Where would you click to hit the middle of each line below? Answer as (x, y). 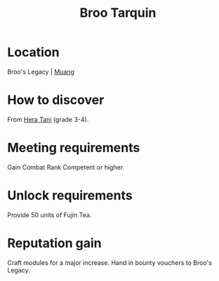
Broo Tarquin (118, 13)
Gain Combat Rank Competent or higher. (66, 167)
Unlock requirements (70, 196)
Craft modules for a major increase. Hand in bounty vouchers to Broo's (109, 262)
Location (33, 52)
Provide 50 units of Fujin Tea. (49, 214)
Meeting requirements (74, 148)
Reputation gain (54, 243)
